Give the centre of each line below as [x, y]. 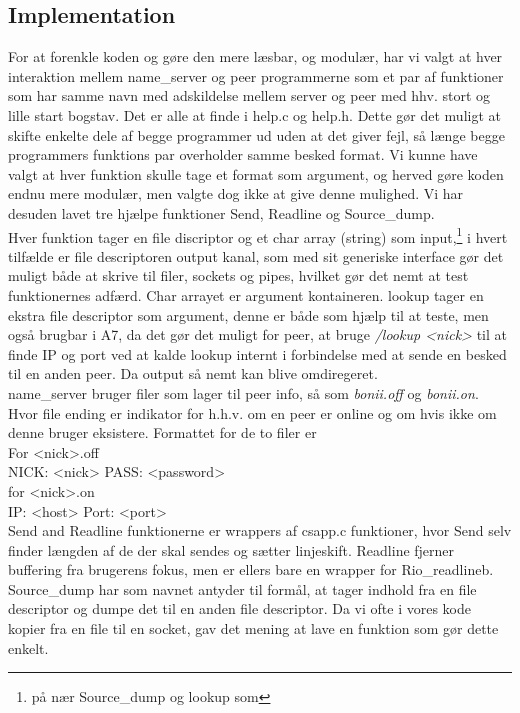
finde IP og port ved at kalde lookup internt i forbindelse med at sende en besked [257, 353]
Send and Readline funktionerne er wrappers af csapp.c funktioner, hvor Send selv [260, 530]
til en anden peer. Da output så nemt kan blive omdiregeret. [193, 373]
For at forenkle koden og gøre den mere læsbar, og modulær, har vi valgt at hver [255, 56]
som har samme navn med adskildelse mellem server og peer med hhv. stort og [249, 95]
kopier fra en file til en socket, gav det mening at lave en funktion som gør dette [253, 628]
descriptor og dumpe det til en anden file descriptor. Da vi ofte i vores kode [240, 608]
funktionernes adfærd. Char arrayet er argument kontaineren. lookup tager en [246, 294]
